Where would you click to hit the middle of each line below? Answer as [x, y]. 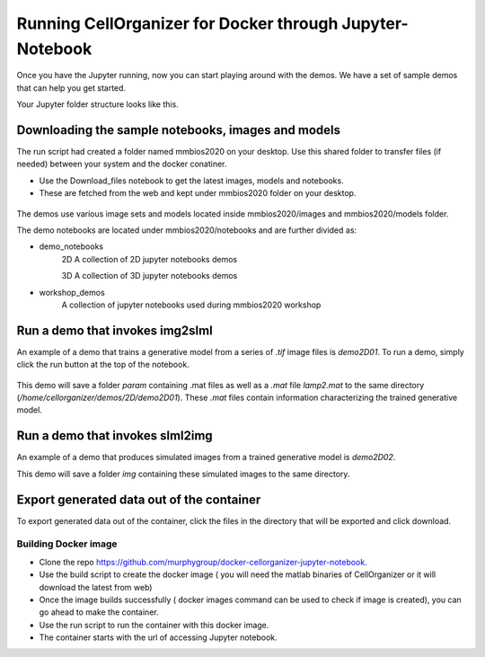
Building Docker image [67, 544]
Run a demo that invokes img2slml [115, 330]
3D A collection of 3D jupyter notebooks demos [150, 276]
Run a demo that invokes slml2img [115, 436]
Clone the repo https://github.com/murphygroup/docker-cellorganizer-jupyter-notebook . [203, 562]
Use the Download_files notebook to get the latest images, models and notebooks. [192, 181]
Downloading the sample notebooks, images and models [179, 130]
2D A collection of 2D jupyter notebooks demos [150, 259]
